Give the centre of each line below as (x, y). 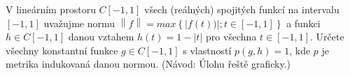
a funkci (303, 23)
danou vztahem (101, 37)
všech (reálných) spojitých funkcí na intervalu (242, 9)
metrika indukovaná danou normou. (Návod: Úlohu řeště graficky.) (148, 64)
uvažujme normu (79, 23)
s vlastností (207, 50)
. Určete (327, 37)
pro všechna (231, 37)
